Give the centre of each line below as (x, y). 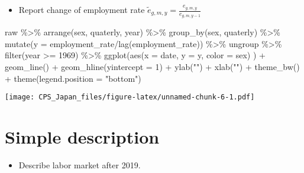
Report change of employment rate (82, 9)
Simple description (82, 137)
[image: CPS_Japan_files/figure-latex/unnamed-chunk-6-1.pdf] (130, 97)
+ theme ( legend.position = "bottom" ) (73, 78)
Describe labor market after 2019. (80, 164)
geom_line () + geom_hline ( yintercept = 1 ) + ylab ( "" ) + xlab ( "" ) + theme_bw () (152, 67)
